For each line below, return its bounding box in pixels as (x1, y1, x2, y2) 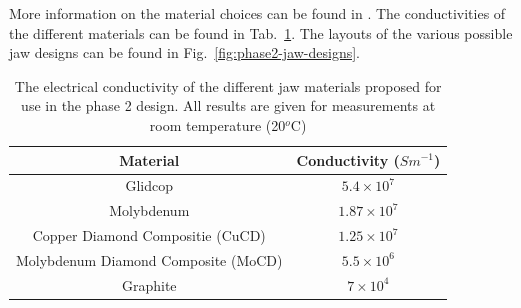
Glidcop (125, 175, 174, 196)
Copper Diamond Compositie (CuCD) (32, 225, 266, 246)
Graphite (121, 274, 177, 295)
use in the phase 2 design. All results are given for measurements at (21, 95, 436, 116)
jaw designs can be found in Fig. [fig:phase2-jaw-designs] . (9, 42, 361, 63)
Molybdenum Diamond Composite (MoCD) (16, 249, 283, 270)
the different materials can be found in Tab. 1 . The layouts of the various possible (9, 22, 513, 43)
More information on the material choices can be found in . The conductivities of (9, 3, 506, 23)
